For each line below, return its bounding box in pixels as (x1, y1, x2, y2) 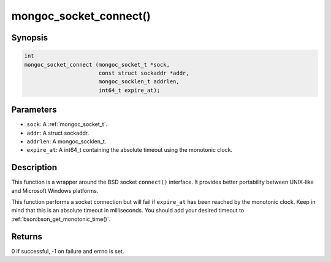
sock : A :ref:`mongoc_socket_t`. (26, 121, 107, 128)
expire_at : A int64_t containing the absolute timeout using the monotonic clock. (26, 146, 233, 154)
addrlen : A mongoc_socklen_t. (26, 138, 107, 145)
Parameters (11, 105, 57, 115)
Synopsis (11, 32, 48, 43)
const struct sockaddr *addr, (98, 69, 189, 77)
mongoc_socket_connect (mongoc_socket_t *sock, (24, 61, 170, 68)
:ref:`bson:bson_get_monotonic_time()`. (11, 215, 111, 223)
